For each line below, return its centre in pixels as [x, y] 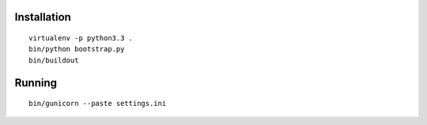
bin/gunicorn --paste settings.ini [98, 104]
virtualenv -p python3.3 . [81, 38]
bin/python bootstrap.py [77, 49]
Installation [43, 17]
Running [36, 83]
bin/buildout [54, 60]
